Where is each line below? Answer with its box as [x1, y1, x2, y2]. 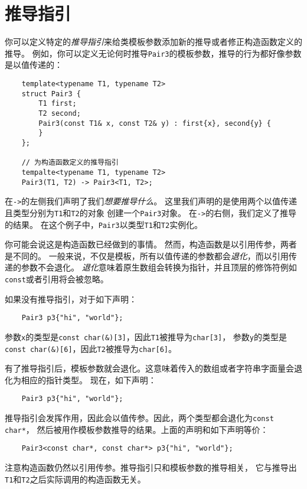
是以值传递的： [5, 58, 63, 71]
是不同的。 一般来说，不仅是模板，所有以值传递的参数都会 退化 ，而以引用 [5, 249, 289, 262]
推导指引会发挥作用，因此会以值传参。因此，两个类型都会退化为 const [5, 412, 274, 423]
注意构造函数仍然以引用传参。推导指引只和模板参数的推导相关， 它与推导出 [5, 461, 297, 473]
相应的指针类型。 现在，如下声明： [21, 373, 156, 386]
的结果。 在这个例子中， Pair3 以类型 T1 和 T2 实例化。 [5, 218, 203, 230]
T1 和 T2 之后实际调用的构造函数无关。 [5, 472, 146, 485]
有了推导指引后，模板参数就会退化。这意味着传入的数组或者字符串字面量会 [5, 362, 294, 374]
